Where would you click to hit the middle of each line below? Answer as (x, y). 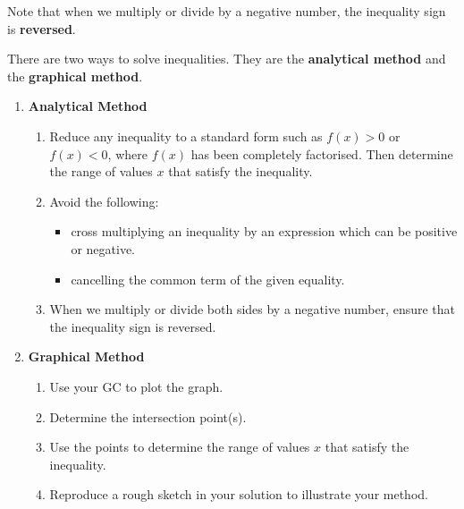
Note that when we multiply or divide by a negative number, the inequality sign (227, 11)
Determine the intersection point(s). (148, 416)
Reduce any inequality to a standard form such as (186, 136)
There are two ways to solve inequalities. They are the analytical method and (227, 59)
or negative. (103, 248)
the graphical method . (75, 76)
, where (127, 153)
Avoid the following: (104, 201)
